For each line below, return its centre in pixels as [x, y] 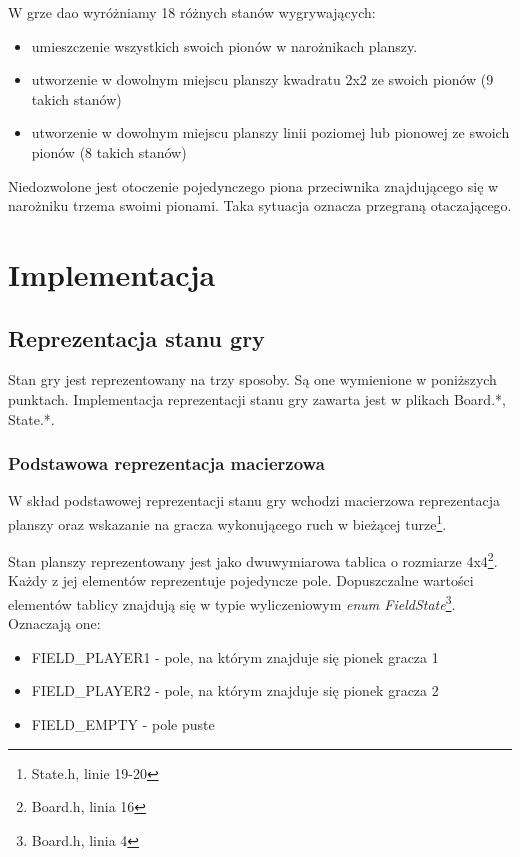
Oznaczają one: [54, 623]
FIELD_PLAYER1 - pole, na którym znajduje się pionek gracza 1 [235, 656]
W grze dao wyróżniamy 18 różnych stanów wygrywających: [192, 12]
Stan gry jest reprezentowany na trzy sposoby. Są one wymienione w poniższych [252, 379]
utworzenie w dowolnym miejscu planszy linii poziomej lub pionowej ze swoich [270, 132]
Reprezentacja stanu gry [136, 337]
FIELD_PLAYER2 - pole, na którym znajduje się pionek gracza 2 [235, 690]
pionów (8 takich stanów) [109, 151]
